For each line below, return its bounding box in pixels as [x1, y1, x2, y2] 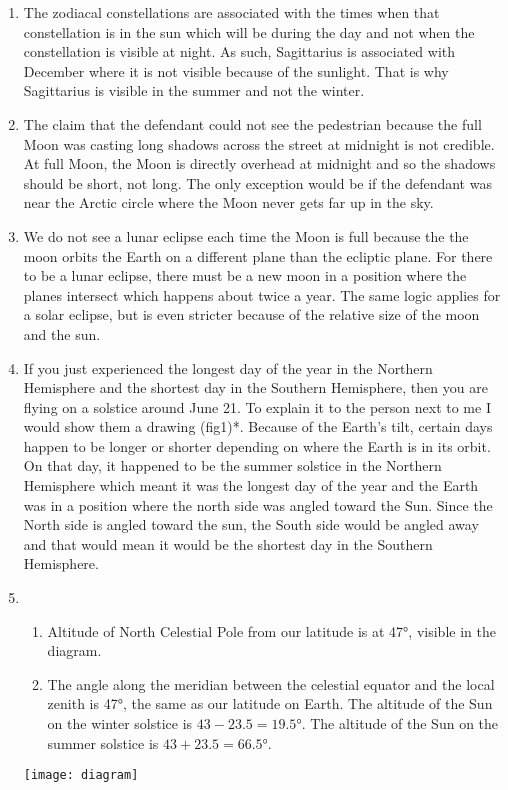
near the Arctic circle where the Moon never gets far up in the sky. [23, 192, 434, 213]
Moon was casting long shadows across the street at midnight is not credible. [23, 133, 495, 154]
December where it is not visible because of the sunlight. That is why [23, 60, 449, 81]
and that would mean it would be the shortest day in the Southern [23, 533, 433, 554]
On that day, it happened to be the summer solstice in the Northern [23, 455, 442, 476]
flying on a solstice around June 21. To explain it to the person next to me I [23, 396, 491, 417]
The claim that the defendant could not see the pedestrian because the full [23, 113, 482, 134]
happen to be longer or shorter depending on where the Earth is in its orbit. [23, 435, 491, 456]
